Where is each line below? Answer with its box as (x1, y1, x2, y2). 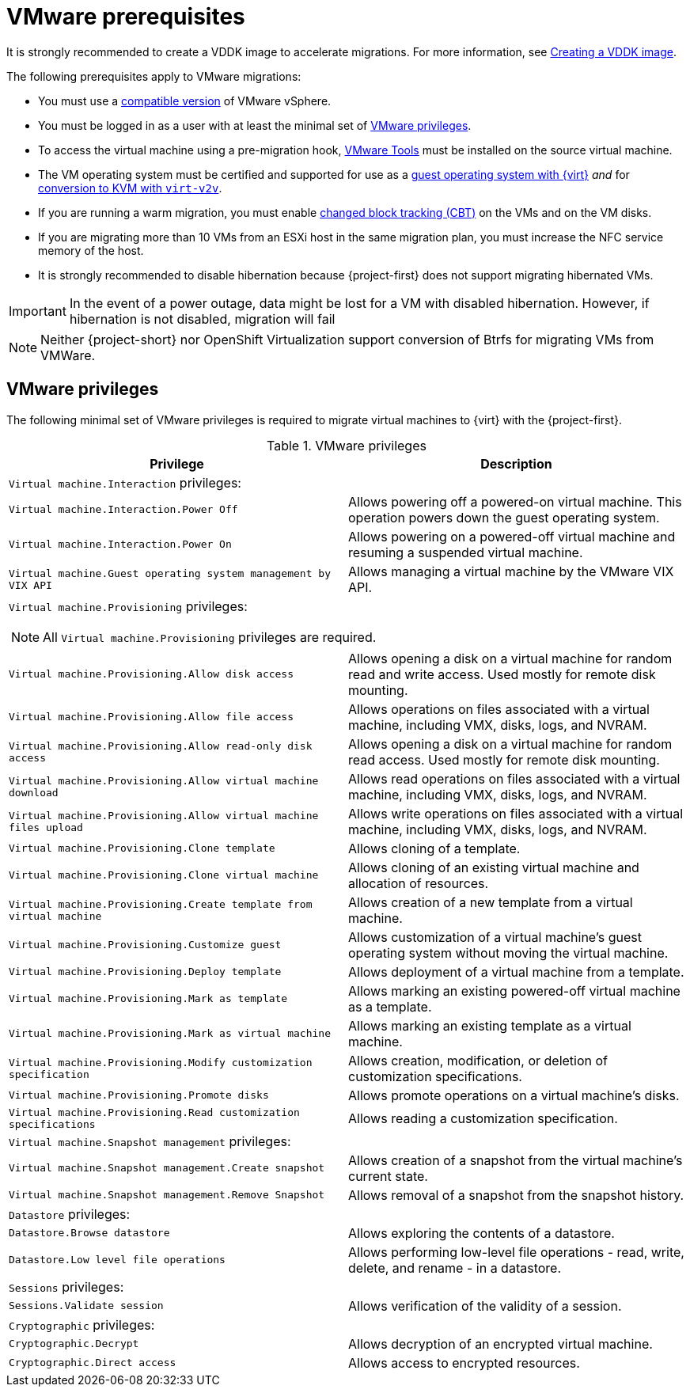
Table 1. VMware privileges (267, 437, 427, 454)
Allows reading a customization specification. (348, 1110, 618, 1126)
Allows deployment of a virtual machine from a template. (348, 963, 684, 980)
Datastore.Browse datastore (9, 1227, 170, 1239)
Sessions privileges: (9, 1278, 124, 1295)
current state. (348, 1167, 428, 1184)
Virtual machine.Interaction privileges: (9, 474, 241, 491)
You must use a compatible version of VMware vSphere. (38, 93, 332, 108)
